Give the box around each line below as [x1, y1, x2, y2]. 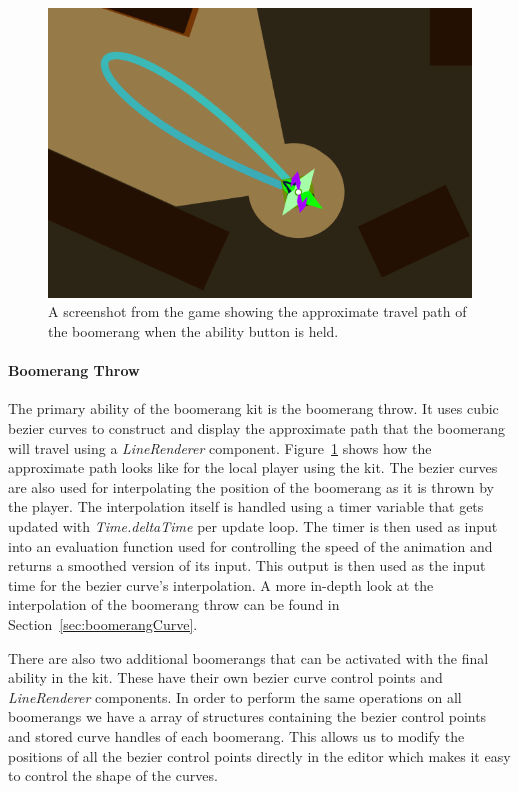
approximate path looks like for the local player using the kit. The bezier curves [8, 457, 498, 478]
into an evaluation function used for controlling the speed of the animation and [8, 535, 493, 556]
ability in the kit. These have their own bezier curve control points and [8, 667, 443, 688]
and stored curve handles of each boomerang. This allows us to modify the [8, 725, 465, 746]
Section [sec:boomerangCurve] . [8, 613, 198, 634]
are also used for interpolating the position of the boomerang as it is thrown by [8, 476, 494, 497]
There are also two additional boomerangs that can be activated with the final [8, 647, 489, 668]
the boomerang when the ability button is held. [48, 321, 339, 342]
